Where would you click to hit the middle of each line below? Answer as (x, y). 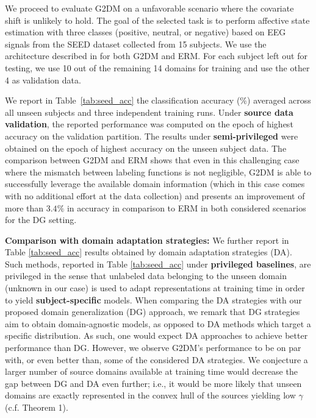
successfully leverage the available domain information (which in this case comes (155, 184)
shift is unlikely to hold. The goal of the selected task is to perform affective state (157, 20)
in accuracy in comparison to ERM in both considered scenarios (186, 207)
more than (24, 207)
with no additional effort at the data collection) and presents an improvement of (155, 195)
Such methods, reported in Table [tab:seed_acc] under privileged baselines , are (158, 264)
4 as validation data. (43, 80)
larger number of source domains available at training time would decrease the (151, 371)
